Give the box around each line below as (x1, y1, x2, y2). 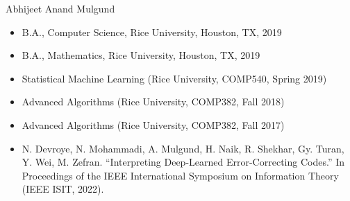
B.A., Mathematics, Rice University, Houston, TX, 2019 (22, 48, 260, 62)
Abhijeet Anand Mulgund (6, 1, 115, 15)
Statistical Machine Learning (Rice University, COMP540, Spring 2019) (22, 71, 327, 85)
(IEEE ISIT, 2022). (22, 182, 104, 196)
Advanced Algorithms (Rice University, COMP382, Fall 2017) (22, 117, 285, 132)
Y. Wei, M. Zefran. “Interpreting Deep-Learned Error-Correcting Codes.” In (22, 155, 344, 169)
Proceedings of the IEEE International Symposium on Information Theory (22, 168, 339, 182)
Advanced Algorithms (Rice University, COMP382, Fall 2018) (22, 94, 285, 109)
